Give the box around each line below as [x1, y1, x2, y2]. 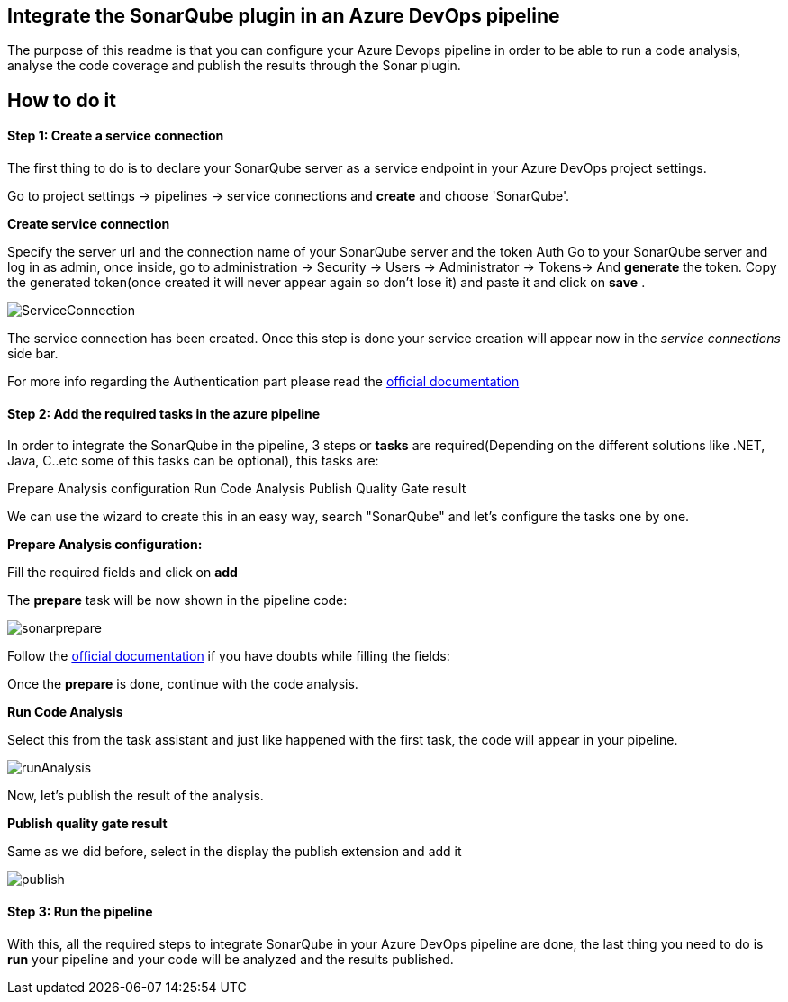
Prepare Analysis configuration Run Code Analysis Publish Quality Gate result [7, 481, 466, 497]
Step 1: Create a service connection [7, 128, 224, 144]
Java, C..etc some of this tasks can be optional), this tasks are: [7, 453, 379, 469]
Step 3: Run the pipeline [7, 903, 153, 919]
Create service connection [7, 216, 170, 232]
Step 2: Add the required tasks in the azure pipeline [7, 405, 321, 421]
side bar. [7, 346, 59, 362]
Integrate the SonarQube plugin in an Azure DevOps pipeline [7, 5, 560, 27]
